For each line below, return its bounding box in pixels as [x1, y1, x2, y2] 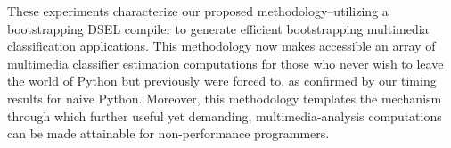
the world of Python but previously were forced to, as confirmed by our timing [7, 71, 437, 90]
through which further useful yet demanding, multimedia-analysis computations [7, 106, 442, 125]
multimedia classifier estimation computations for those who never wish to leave [7, 53, 444, 72]
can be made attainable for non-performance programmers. [7, 124, 330, 143]
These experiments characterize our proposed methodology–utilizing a [7, 2, 389, 20]
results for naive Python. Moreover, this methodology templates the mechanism [7, 88, 442, 107]
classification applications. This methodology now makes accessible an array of [7, 37, 436, 55]
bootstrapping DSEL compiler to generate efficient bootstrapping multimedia [7, 19, 429, 37]
